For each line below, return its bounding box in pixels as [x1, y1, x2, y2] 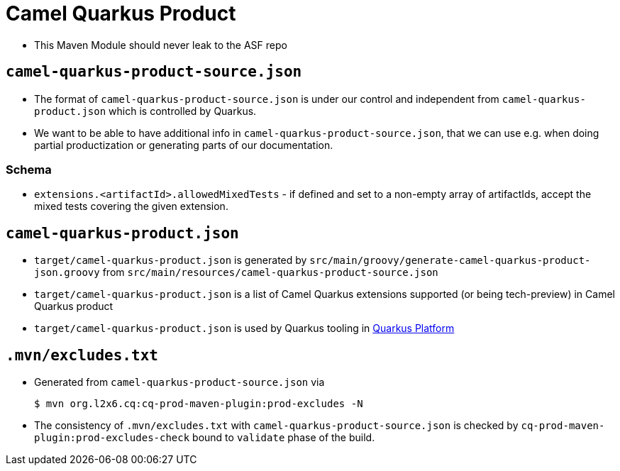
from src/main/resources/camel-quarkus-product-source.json [102, 266, 438, 279]
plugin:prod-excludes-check [34, 432, 190, 444]
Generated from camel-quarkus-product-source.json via [34, 376, 325, 389]
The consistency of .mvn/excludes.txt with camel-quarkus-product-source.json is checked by [34, 419, 519, 432]
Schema [6, 162, 52, 177]
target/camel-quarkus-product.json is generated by [34, 254, 307, 267]
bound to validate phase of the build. [192, 431, 375, 444]
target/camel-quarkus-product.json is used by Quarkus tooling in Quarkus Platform [34, 322, 455, 335]
